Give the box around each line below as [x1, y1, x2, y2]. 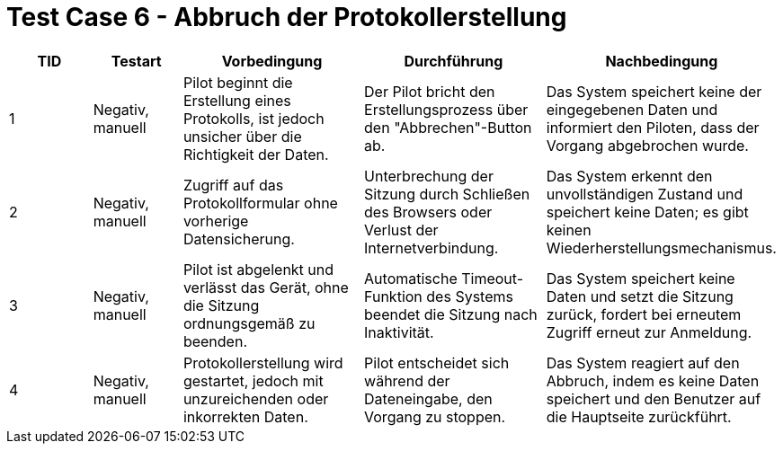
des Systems [426, 287, 513, 305]
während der [364, 371, 450, 390]
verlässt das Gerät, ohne [182, 278, 349, 296]
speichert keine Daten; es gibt [546, 202, 749, 221]
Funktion [364, 287, 423, 305]
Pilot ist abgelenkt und [182, 260, 334, 279]
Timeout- [461, 269, 524, 287]
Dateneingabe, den [364, 389, 493, 408]
